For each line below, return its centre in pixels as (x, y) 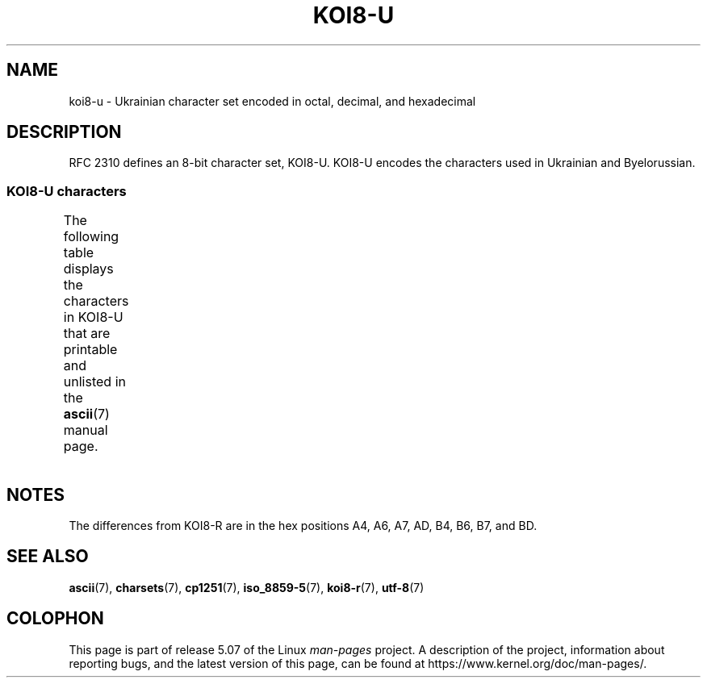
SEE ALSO (48, 557)
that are (87, 334)
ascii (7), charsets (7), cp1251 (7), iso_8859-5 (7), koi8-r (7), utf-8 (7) (247, 587)
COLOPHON (55, 619)
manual (86, 430)
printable (90, 350)
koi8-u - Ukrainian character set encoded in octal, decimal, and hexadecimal (272, 101)
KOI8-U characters (67, 191)
